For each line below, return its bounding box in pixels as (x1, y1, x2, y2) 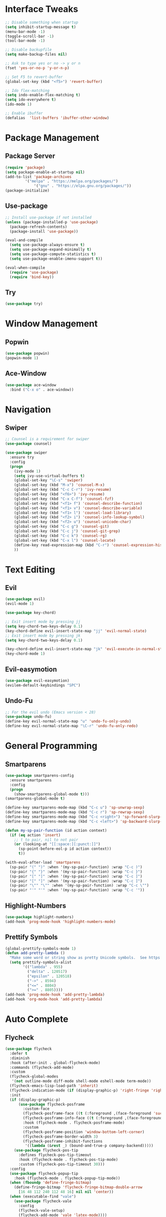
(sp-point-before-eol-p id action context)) (18, 846, 112, 852)
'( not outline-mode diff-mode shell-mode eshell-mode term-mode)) (11, 1079, 152, 1084)
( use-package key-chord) (5, 610, 56, 615)
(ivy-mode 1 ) (14, 469, 41, 473)
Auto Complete (5, 1014, 69, 1025)
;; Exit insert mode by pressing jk (5, 633, 81, 638)
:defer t (9, 1051, 28, 1056)
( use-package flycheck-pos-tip (14, 1148, 79, 1153)
